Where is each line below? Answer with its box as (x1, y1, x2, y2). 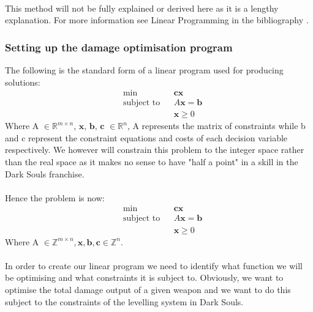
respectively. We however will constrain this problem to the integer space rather (5, 143, 304, 156)
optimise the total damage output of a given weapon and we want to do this (5, 283, 291, 295)
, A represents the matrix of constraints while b (127, 119, 306, 132)
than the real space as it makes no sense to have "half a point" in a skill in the (5, 155, 298, 168)
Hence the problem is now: (5, 191, 105, 204)
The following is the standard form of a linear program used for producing (5, 64, 284, 76)
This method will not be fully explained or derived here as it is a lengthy (5, 1, 279, 14)
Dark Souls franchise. (5, 167, 85, 180)
